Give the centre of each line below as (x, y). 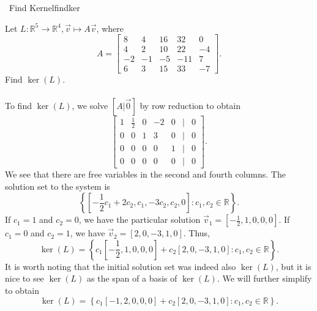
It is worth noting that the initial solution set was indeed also (121, 266)
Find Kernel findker (44, 7)
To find (18, 105)
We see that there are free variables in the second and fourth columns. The (145, 174)
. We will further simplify (264, 278)
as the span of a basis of (132, 278)
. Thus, (197, 233)
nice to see (24, 278)
